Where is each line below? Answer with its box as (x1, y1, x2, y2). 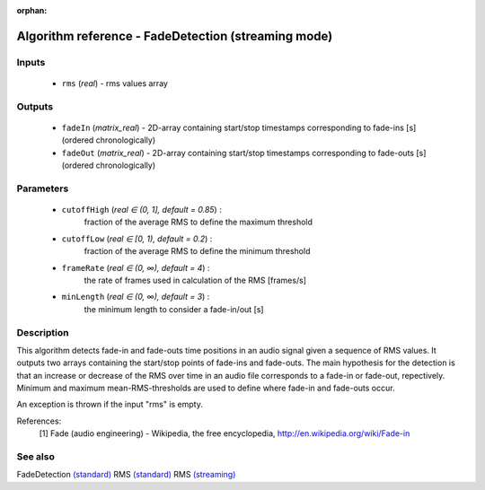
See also (16, 451, 56, 463)
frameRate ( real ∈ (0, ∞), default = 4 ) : (61, 262, 210, 273)
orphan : (16, 5, 48, 15)
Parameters (16, 182, 69, 195)
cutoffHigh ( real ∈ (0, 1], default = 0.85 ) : (61, 205, 222, 215)
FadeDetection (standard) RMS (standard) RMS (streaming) (16, 469, 236, 480)
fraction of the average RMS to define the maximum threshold (84, 216, 313, 228)
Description (16, 326, 69, 338)
